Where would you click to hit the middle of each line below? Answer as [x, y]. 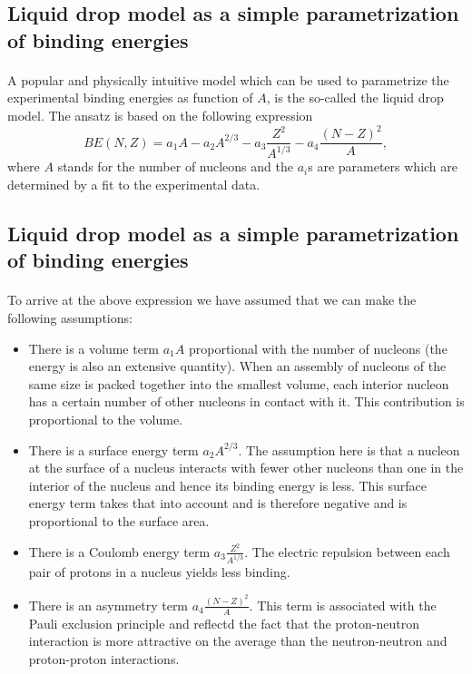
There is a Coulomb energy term [119, 551]
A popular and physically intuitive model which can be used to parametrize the [228, 79]
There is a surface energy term [113, 449]
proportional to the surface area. [119, 520]
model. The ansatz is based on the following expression [160, 115]
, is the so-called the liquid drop [355, 98]
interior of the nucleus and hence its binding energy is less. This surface [227, 485]
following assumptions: [70, 317]
